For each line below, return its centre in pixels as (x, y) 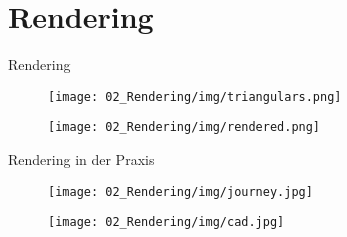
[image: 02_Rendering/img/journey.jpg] (180, 191)
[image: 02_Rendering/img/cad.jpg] (166, 222)
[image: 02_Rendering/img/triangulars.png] (195, 96)
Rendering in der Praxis (81, 159)
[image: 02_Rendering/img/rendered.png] (184, 127)
